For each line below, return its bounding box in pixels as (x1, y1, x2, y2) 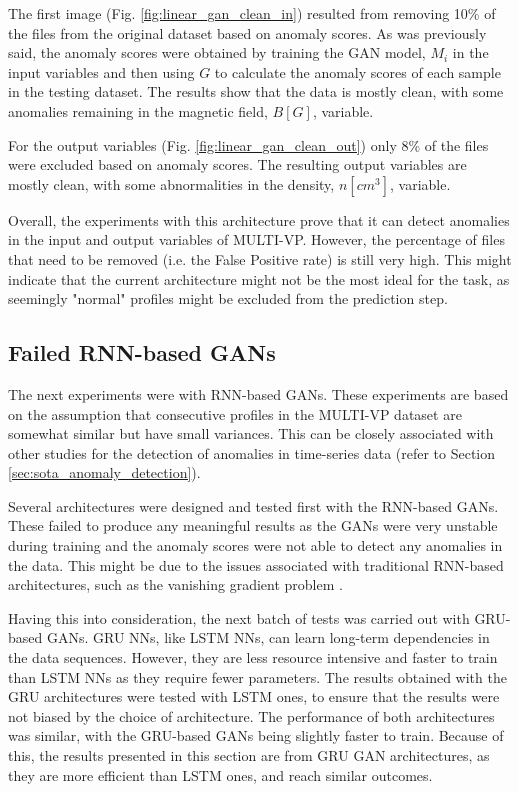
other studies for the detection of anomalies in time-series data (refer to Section (8, 442, 496, 463)
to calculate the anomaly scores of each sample (214, 61, 501, 82)
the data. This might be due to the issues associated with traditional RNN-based (8, 554, 504, 575)
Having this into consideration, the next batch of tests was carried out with (8, 607, 470, 628)
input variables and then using (8, 61, 195, 82)
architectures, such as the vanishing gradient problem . (8, 574, 343, 595)
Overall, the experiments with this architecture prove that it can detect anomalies (8, 209, 510, 230)
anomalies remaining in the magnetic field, (8, 100, 268, 121)
